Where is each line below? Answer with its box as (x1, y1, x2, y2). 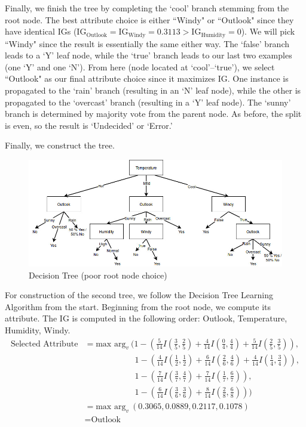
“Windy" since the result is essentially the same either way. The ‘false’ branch (5, 37, 290, 49)
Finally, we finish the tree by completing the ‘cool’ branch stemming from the (5, 2, 289, 14)
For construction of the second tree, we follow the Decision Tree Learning (5, 289, 273, 301)
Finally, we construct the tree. (5, 139, 115, 151)
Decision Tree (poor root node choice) (29, 268, 167, 281)
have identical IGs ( (5, 25, 77, 38)
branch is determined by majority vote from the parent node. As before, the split (5, 107, 302, 120)
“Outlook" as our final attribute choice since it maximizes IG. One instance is (5, 72, 289, 85)
